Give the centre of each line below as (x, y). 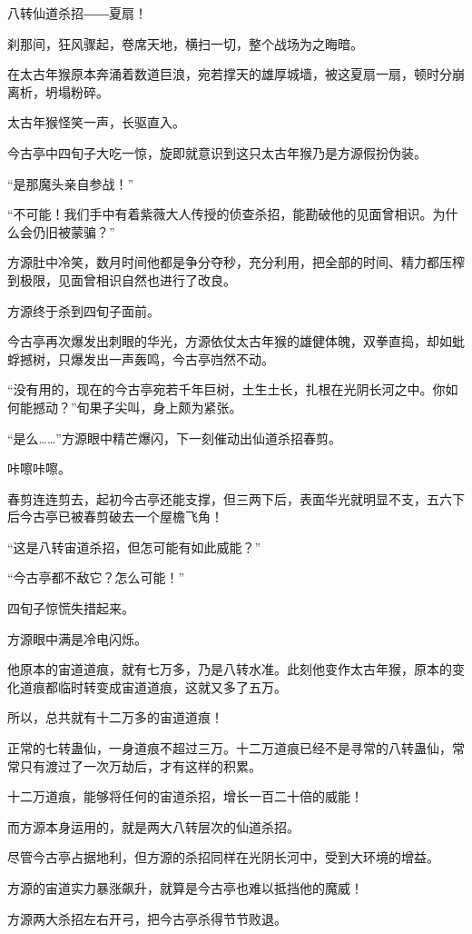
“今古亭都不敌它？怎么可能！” (96, 577)
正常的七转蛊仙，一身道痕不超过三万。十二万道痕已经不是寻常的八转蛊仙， (230, 748)
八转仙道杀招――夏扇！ (77, 13)
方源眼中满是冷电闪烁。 (77, 638)
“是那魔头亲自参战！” (71, 183)
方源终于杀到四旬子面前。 (84, 310)
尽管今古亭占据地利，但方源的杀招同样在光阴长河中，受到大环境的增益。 (223, 857)
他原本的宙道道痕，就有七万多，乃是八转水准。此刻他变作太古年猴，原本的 (230, 669)
